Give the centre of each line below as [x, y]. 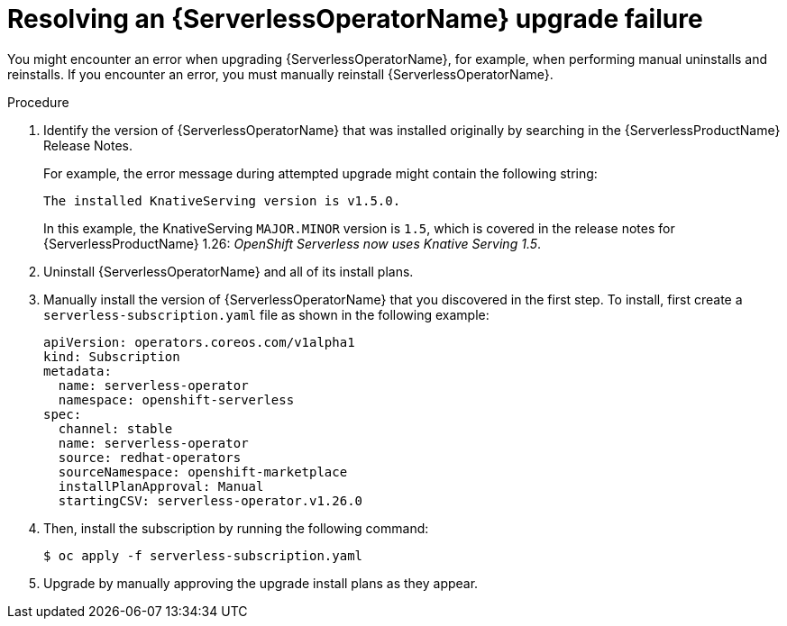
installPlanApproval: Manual [161, 486]
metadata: [78, 371]
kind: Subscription [112, 356]
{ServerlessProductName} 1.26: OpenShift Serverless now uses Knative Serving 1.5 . [293, 243]
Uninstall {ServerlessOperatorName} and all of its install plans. [229, 271]
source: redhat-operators [150, 457]
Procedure [38, 102]
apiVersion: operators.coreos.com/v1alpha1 [199, 342]
